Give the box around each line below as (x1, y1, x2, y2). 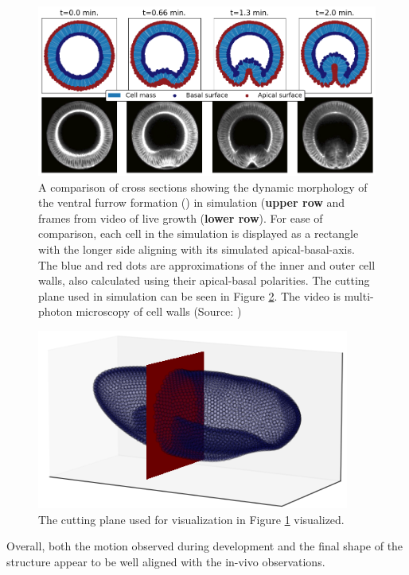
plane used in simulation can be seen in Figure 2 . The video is (38, 287, 341, 304)
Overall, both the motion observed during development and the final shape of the (6, 538, 403, 554)
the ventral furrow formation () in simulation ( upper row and (38, 194, 345, 211)
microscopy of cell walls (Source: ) (76, 303, 242, 320)
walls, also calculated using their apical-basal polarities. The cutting (38, 272, 370, 289)
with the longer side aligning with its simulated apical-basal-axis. (38, 241, 355, 258)
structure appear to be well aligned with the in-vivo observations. (6, 553, 325, 569)
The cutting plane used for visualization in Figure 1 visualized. (38, 511, 345, 527)
